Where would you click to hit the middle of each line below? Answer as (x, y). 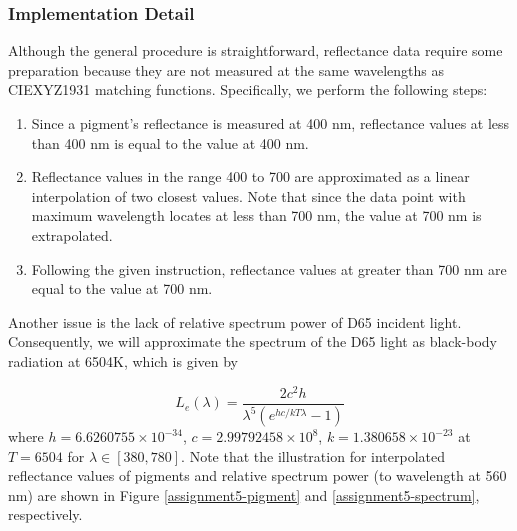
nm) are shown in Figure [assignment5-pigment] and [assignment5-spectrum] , (244, 494)
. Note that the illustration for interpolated (313, 455)
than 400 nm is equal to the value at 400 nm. (170, 142)
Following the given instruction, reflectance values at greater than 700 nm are (269, 268)
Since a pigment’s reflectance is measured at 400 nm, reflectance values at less (270, 123)
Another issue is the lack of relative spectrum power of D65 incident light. (235, 321)
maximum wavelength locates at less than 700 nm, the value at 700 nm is (256, 215)
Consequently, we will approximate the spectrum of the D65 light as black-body (252, 341)
